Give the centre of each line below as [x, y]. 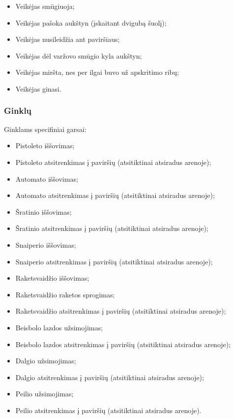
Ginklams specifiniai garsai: [45, 129]
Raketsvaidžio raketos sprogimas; [65, 294]
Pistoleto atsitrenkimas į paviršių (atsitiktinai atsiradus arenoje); [113, 162]
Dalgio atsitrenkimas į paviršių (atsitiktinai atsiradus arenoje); [110, 377]
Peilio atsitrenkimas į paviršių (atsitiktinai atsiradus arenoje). [108, 410]
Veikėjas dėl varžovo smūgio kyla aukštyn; [79, 55]
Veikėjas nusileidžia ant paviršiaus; [68, 39]
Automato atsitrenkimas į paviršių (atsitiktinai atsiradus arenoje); [115, 195]
